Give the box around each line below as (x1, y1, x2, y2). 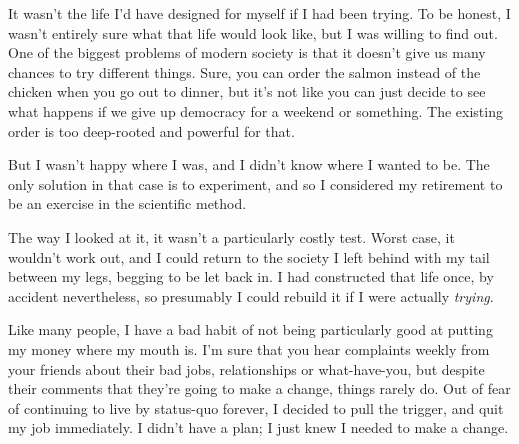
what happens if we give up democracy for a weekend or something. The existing (8, 100, 503, 121)
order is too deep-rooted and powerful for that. (8, 120, 295, 141)
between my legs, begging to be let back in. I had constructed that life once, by (8, 266, 494, 287)
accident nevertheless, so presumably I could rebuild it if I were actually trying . (8, 285, 494, 306)
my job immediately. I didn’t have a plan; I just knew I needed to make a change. (8, 417, 509, 438)
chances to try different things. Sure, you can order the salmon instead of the (8, 61, 481, 82)
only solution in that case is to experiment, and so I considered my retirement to (8, 173, 503, 194)
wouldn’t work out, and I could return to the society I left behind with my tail (8, 246, 490, 267)
